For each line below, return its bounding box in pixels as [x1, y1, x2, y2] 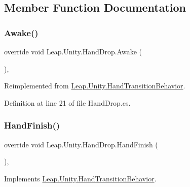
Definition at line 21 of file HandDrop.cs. [4, 97, 131, 108]
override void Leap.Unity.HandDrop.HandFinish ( [4, 139, 158, 149]
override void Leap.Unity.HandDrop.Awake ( [4, 46, 142, 56]
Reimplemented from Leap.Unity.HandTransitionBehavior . [4, 80, 185, 91]
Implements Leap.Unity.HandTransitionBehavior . [4, 173, 157, 183]
